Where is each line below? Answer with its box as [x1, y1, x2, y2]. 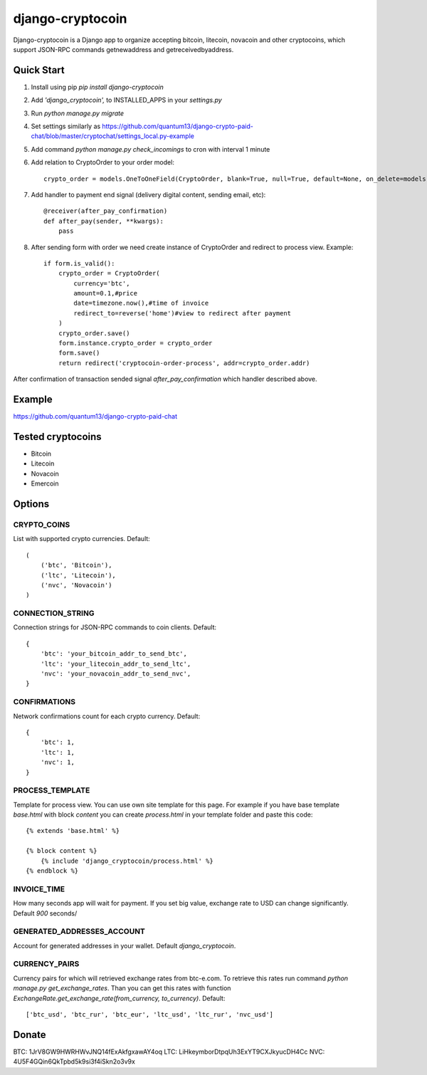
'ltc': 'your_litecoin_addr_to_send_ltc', [40, 659, 191, 668]
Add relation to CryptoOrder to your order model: [31, 158, 174, 167]
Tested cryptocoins [13, 431, 102, 443]
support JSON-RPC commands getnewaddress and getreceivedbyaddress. [13, 45, 234, 53]
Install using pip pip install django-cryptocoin [31, 83, 164, 91]
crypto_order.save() [58, 329, 130, 337]
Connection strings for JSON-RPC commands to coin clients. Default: [13, 623, 217, 631]
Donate [13, 1029, 46, 1041]
